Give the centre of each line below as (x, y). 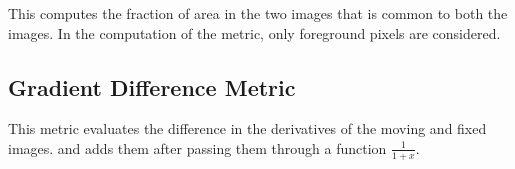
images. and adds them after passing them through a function (197, 147)
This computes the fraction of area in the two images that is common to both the (258, 13)
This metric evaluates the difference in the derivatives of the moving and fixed (247, 128)
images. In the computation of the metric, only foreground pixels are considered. (254, 32)
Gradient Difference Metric (152, 86)
